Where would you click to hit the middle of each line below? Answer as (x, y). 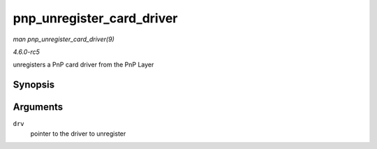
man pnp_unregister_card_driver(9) (64, 39)
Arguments (38, 107)
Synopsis (34, 85)
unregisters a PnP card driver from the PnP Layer (83, 65)
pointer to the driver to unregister (78, 134)
